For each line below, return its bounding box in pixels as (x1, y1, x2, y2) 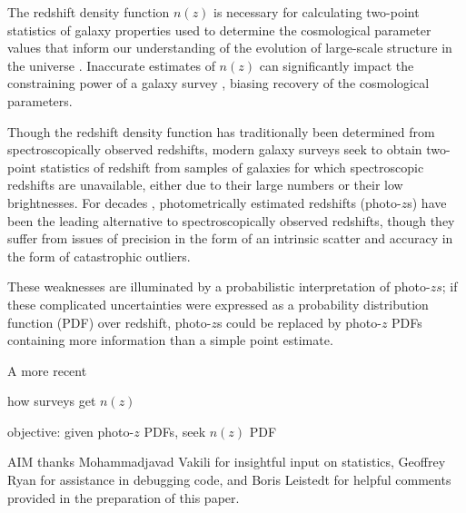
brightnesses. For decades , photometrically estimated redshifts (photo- (7, 192, 402, 212)
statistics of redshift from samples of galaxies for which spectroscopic (40, 157, 424, 176)
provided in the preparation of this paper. (7, 488, 240, 507)
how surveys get (7, 391, 96, 410)
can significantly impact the (259, 55, 414, 74)
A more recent (7, 360, 87, 380)
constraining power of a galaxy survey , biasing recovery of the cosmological (7, 74, 430, 93)
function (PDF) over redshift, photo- (7, 312, 212, 331)
